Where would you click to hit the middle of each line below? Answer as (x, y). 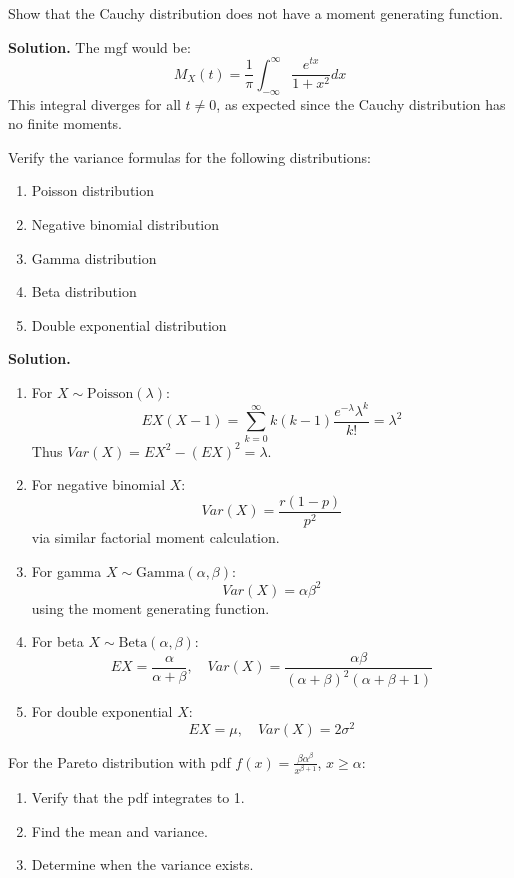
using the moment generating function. (150, 607)
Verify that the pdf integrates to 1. (138, 796)
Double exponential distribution (129, 324)
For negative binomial (98, 484)
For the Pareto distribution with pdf (119, 761)
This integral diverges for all (94, 103)
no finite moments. (65, 123)
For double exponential (102, 711)
